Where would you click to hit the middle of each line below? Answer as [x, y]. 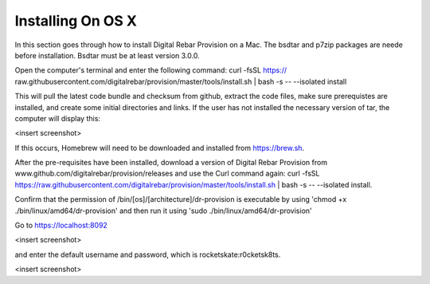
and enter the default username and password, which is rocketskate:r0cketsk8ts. [148, 254]
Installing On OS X [76, 21]
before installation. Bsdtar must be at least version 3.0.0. [107, 55]
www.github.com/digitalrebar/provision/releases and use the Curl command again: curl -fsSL [167, 174]
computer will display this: [58, 118]
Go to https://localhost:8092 [61, 225]
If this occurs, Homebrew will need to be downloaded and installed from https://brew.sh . [160, 148]
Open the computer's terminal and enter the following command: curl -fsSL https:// [151, 70]
